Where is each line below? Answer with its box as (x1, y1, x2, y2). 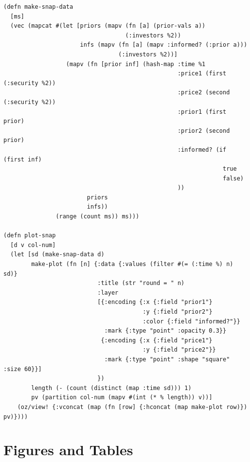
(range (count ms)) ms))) (55, 213, 140, 220)
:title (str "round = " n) (97, 280, 185, 287)
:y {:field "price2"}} (143, 346, 216, 354)
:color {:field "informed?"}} (143, 318, 240, 325)
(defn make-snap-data (3, 3, 73, 10)
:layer (97, 289, 119, 296)
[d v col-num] (10, 241, 56, 249)
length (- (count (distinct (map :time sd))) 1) (31, 384, 192, 391)
